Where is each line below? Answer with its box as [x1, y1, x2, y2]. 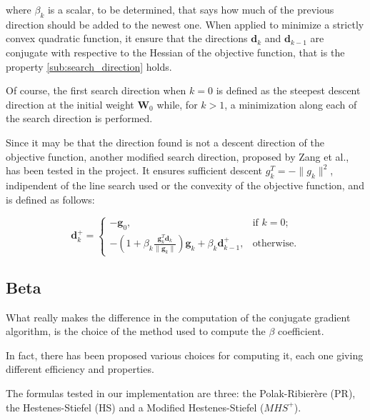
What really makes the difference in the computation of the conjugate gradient [6, 309, 351, 324]
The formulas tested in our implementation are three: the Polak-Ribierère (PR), [6, 386, 356, 401]
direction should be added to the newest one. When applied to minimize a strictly [6, 16, 364, 31]
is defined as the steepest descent [216, 83, 361, 98]
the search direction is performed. [6, 111, 153, 126]
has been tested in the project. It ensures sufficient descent [6, 163, 263, 178]
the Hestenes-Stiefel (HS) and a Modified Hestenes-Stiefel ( [6, 399, 264, 414]
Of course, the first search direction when [6, 83, 186, 98]
